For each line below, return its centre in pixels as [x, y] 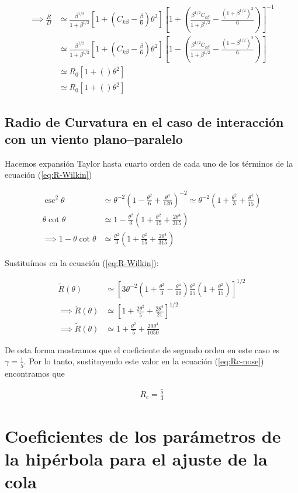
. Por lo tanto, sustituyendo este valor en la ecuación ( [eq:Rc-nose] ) [144, 361]
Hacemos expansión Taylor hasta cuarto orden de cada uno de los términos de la [149, 163]
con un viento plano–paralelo [94, 139]
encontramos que [35, 373]
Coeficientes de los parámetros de [143, 435]
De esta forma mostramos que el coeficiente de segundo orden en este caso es [142, 349]
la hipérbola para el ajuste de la [136, 459]
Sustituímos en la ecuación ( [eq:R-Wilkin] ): [82, 262]
